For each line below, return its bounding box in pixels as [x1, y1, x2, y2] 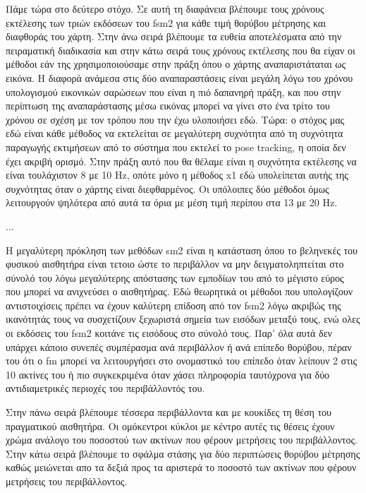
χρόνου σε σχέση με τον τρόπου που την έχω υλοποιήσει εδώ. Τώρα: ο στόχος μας [6, 112, 345, 126]
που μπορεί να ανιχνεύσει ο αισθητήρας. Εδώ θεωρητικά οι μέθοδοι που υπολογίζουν [6, 284, 353, 299]
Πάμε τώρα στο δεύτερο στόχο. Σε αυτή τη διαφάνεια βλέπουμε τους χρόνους [6, 1, 324, 16]
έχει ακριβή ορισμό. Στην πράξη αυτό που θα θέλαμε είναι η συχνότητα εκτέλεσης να [6, 153, 357, 168]
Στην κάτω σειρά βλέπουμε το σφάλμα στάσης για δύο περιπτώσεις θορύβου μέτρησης [6, 446, 360, 461]
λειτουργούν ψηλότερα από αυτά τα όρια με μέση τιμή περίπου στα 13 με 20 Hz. [6, 195, 338, 210]
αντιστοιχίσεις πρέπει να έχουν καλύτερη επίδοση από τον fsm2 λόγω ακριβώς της [6, 297, 341, 312]
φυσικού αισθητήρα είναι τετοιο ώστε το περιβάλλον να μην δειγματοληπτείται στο [6, 256, 344, 271]
